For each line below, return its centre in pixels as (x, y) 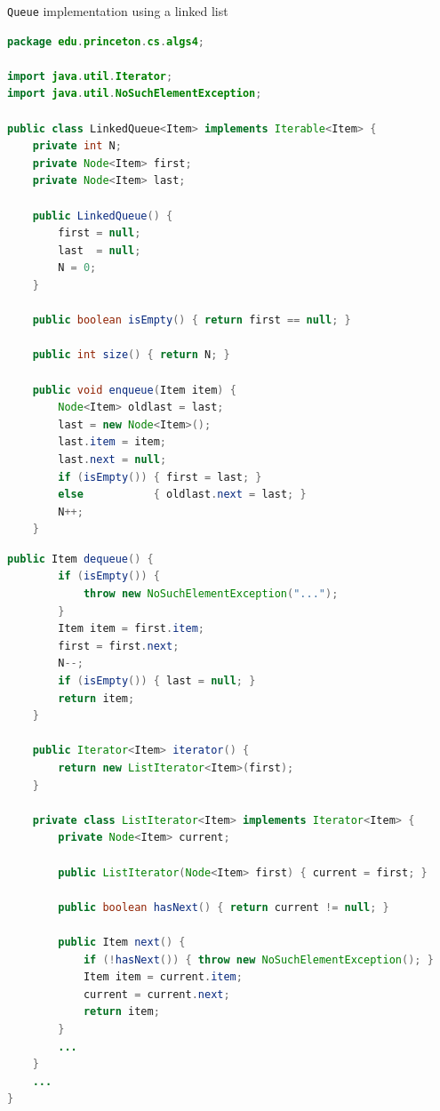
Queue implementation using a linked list (118, 11)
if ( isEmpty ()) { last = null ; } (157, 681)
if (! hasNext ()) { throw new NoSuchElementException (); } (258, 959)
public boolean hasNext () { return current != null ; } (224, 907)
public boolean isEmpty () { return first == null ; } (192, 320)
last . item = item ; (112, 442)
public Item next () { (122, 942)
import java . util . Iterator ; (90, 76)
